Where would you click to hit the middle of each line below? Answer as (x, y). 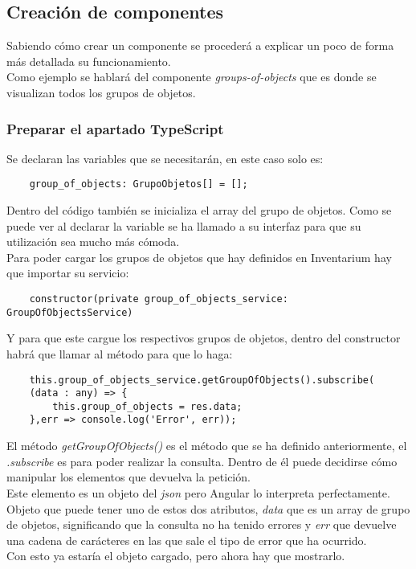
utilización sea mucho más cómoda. (93, 242)
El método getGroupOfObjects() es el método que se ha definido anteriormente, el (207, 446)
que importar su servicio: (68, 273)
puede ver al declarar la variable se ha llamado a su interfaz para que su (184, 225)
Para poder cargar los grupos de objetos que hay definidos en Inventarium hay (199, 257)
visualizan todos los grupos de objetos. (101, 92)
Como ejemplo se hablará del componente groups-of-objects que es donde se (192, 77)
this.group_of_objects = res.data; (147, 406)
